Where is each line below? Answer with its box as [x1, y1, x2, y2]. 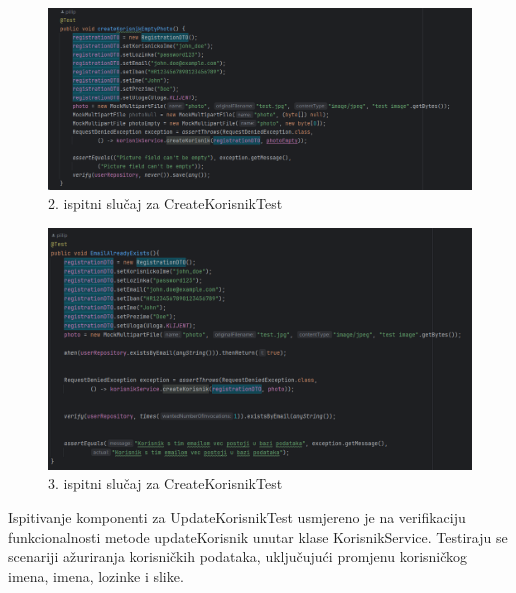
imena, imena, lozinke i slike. [8, 565, 184, 586]
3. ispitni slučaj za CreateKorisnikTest [48, 473, 283, 494]
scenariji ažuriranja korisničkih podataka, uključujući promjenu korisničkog [8, 546, 468, 567]
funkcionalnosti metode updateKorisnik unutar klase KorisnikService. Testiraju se [8, 526, 508, 547]
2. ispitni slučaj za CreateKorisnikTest [48, 193, 283, 214]
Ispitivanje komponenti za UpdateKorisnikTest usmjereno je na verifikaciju [8, 506, 466, 527]
